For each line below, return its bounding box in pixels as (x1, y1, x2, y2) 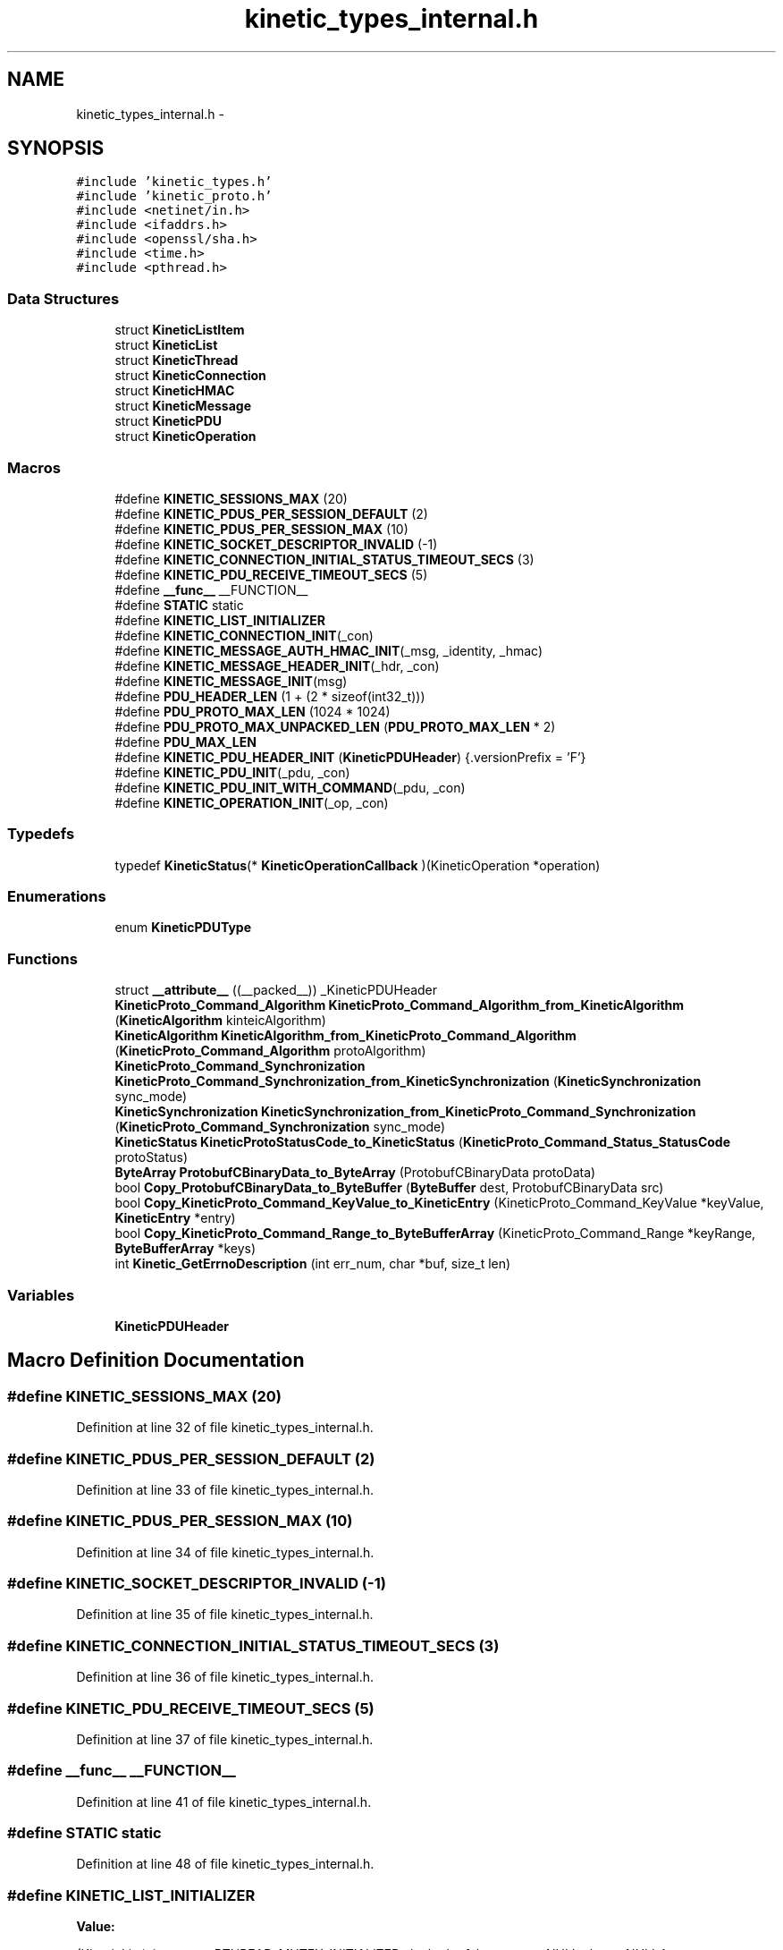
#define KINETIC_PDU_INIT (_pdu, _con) (114, 764, 350, 780)
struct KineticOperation (114, 428, 257, 445)
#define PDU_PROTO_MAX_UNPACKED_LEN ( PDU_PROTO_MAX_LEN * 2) (114, 718, 556, 734)
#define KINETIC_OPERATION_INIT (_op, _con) (114, 794, 389, 810)
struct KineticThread (114, 352, 239, 369)
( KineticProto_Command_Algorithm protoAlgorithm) (114, 1043, 426, 1059)
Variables (7, 1285, 75, 1304)
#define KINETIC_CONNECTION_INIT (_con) (114, 627, 374, 643)
